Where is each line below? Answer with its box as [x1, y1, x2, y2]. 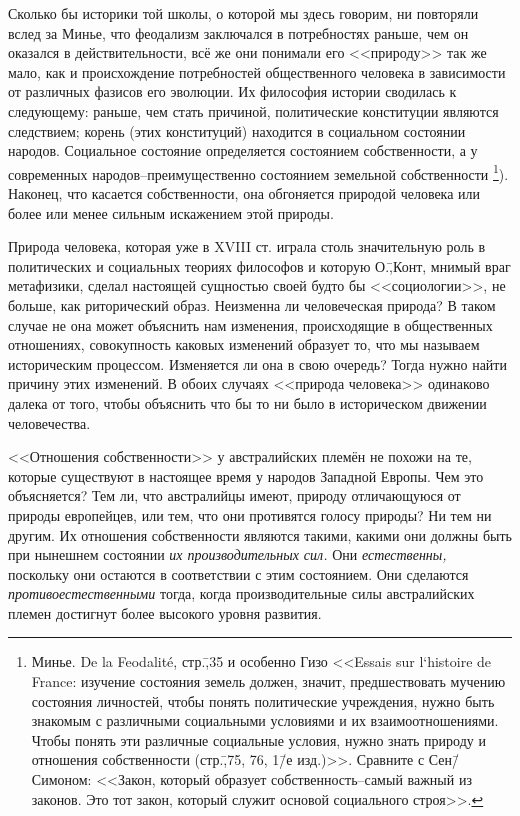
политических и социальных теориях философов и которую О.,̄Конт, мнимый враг [8, 255, 511, 276]
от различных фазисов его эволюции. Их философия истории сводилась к [8, 81, 457, 102]
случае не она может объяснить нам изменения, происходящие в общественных [8, 314, 493, 335]
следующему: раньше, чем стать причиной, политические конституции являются [8, 100, 499, 121]
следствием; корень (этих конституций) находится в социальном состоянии [8, 120, 466, 141]
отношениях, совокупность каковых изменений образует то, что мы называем [8, 334, 480, 355]
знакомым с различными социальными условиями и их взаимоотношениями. [31, 710, 499, 731]
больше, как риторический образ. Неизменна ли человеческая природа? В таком [8, 294, 496, 315]
